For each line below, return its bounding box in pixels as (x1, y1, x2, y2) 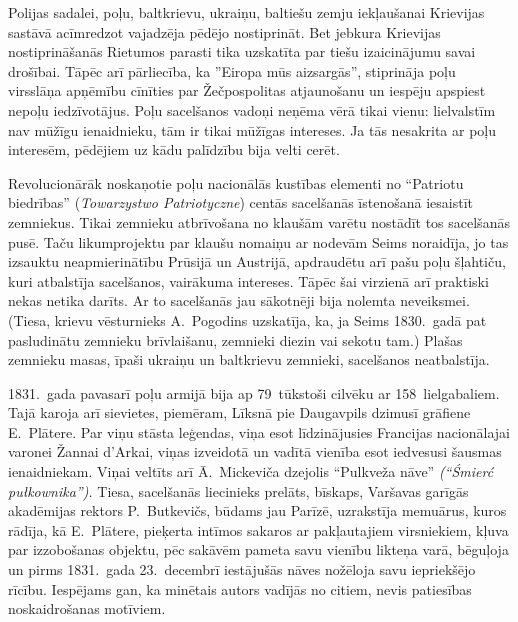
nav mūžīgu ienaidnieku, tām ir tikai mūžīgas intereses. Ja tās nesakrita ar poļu (8, 119, 497, 140)
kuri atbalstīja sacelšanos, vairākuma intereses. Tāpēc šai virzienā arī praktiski (8, 270, 489, 291)
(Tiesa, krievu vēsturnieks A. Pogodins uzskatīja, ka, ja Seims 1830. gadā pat (8, 309, 487, 330)
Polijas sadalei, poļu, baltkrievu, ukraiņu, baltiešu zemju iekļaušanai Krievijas (8, 2, 485, 22)
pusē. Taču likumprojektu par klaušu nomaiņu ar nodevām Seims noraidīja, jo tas (8, 231, 509, 252)
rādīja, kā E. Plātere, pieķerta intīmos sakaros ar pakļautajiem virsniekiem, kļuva (8, 519, 509, 540)
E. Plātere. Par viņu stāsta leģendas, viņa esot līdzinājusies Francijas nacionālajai (8, 421, 510, 442)
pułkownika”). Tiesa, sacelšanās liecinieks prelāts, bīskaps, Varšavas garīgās (8, 480, 469, 501)
